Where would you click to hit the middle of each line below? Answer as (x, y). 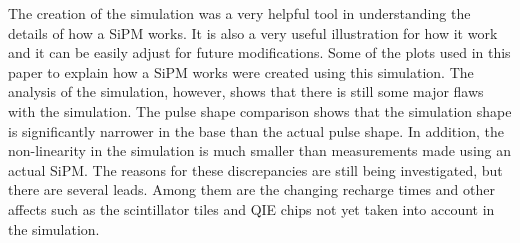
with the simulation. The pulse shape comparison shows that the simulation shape (260, 110)
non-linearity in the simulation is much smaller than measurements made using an (260, 150)
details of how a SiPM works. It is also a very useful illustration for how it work (253, 32)
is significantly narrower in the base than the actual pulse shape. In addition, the (256, 130)
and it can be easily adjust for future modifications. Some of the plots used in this (259, 52)
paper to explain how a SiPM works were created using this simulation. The (241, 71)
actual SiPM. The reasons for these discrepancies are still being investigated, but (255, 169)
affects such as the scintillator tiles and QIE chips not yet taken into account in (251, 208)
